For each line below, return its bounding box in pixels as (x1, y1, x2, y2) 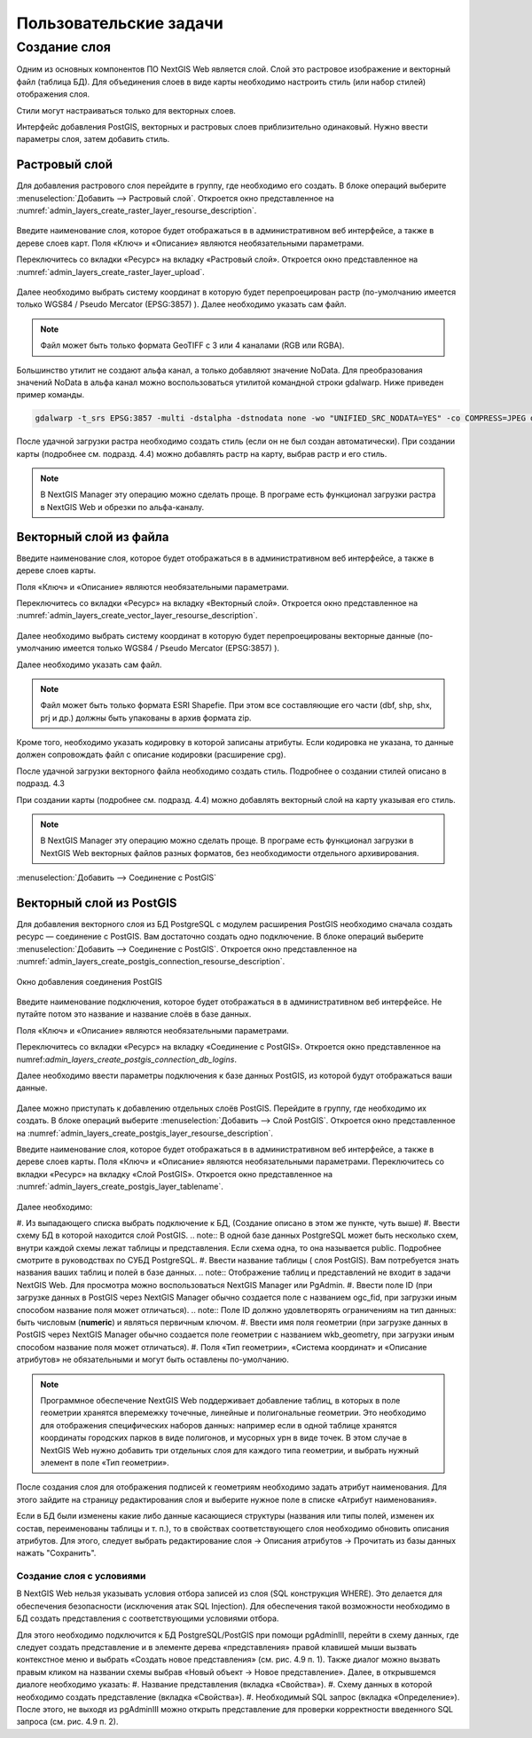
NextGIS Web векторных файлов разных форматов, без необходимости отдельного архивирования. (40, 847, 419, 858)
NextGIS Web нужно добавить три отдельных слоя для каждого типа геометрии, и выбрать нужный (40, 1444, 419, 1455)
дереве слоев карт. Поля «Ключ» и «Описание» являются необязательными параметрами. (16, 238, 364, 248)
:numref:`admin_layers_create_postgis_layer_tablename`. (16, 1181, 223, 1192)
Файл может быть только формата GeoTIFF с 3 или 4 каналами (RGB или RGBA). (40, 340, 345, 350)
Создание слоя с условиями (16, 1570, 146, 1583)
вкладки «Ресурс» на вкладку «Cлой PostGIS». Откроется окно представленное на (16, 1168, 332, 1179)
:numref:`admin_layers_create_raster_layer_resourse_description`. (16, 205, 257, 216)
